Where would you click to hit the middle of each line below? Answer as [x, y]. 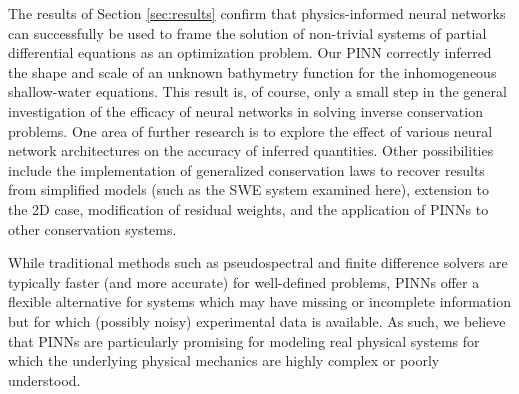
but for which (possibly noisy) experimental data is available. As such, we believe [257, 320]
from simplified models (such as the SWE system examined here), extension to [249, 189]
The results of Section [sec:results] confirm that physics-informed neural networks [257, 13]
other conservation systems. [92, 228]
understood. [44, 379]
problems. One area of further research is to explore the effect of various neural [250, 130]
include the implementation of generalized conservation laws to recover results [246, 169]
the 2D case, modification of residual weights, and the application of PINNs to [248, 208]
